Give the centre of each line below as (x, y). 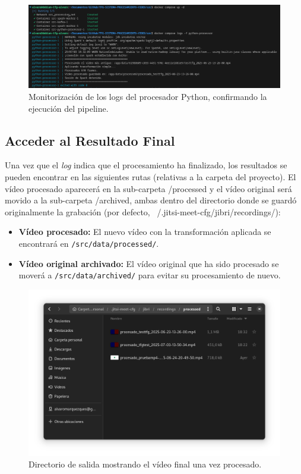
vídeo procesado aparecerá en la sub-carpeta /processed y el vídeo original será (148, 188)
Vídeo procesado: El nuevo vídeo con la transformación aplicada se (145, 232)
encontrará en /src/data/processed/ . (89, 243)
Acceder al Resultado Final (90, 140)
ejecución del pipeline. (69, 108)
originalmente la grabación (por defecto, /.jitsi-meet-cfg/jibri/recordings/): (143, 211)
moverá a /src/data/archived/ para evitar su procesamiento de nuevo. (150, 275)
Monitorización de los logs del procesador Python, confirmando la (148, 96)
